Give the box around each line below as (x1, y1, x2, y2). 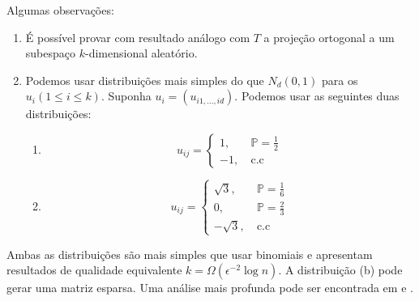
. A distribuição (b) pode (278, 261, 403, 278)
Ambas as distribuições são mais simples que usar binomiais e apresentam (6, 245, 373, 262)
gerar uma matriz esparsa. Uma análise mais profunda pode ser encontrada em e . (6, 279, 413, 296)
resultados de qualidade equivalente (6, 261, 182, 278)
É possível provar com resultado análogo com (25, 28, 250, 45)
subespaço (25, 45, 76, 61)
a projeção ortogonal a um (263, 28, 395, 45)
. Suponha (100, 87, 152, 104)
